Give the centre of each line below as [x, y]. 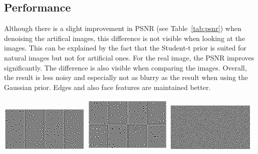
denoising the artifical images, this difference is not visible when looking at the [125, 38]
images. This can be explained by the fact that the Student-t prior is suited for [125, 48]
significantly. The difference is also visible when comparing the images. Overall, [125, 67]
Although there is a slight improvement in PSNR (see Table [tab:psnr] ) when [123, 28]
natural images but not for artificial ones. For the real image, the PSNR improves [129, 57]
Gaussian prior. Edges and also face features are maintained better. [107, 87]
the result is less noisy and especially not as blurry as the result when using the [126, 77]
